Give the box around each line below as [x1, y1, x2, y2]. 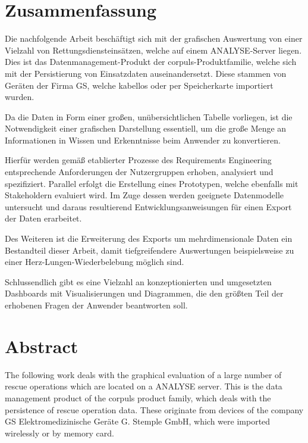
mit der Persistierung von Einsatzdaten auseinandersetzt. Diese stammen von [5, 67, 287, 79]
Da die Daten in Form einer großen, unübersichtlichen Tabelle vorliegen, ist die [5, 110, 293, 123]
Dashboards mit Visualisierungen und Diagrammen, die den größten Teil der [5, 287, 284, 300]
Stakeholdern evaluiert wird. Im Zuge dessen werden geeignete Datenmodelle [5, 189, 284, 201]
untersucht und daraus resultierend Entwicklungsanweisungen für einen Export [5, 200, 292, 213]
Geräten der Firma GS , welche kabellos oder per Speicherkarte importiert [5, 79, 274, 91]
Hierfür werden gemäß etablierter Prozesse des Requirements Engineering [5, 154, 272, 166]
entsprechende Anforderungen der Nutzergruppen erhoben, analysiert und [5, 166, 274, 178]
